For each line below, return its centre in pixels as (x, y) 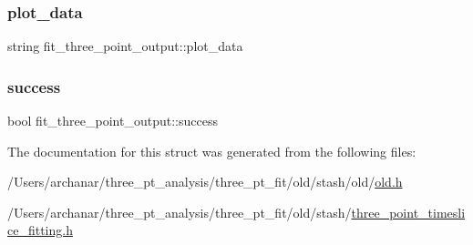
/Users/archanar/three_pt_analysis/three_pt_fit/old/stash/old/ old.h (205, 182)
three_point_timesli (408, 212)
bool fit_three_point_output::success (113, 121)
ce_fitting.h (40, 230)
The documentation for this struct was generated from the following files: (212, 151)
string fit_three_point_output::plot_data (125, 46)
